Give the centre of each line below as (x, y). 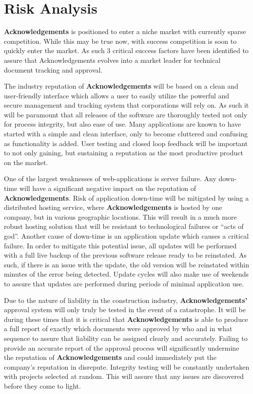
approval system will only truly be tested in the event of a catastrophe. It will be (125, 310)
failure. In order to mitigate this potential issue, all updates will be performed (120, 245)
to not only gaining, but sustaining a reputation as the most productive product (124, 153)
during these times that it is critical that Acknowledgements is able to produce (126, 319)
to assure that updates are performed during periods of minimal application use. (124, 283)
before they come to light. (42, 385)
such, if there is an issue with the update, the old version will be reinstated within (127, 264)
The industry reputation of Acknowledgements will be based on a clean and (121, 86)
